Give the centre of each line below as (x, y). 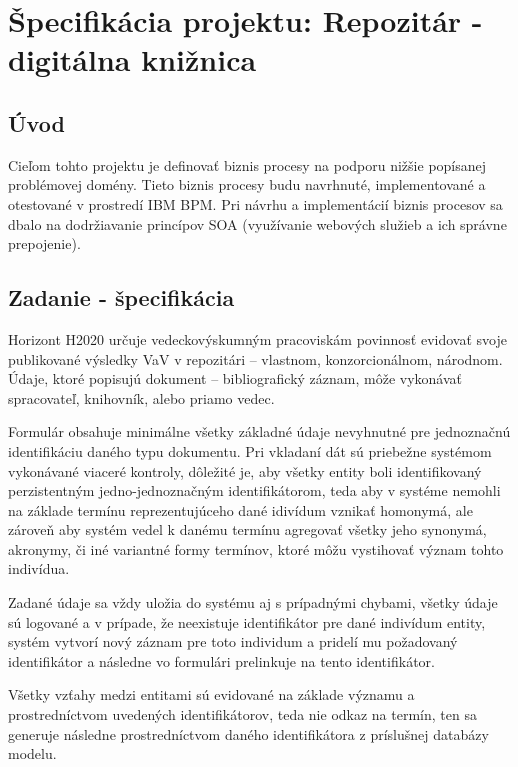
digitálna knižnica (132, 59)
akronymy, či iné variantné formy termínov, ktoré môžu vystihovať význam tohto (256, 548)
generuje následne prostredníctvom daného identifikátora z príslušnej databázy (248, 733)
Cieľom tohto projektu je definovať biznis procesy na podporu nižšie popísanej (247, 164)
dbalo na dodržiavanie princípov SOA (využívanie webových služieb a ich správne (257, 223)
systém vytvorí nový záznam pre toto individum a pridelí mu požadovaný (233, 641)
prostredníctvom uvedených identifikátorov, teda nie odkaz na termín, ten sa (242, 714)
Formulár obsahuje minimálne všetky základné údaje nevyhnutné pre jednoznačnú (259, 431)
